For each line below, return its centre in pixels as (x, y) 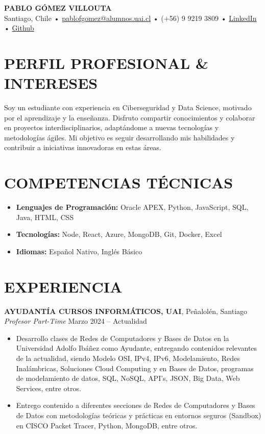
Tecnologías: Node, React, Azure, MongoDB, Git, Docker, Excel (119, 234)
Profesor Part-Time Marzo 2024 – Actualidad (76, 321)
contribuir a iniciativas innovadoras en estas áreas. (83, 147)
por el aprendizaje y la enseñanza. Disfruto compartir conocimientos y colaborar (130, 117)
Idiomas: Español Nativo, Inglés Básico (79, 251)
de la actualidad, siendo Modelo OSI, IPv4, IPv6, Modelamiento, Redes (128, 358)
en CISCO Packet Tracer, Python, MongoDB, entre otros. (107, 425)
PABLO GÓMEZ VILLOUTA (58, 8)
